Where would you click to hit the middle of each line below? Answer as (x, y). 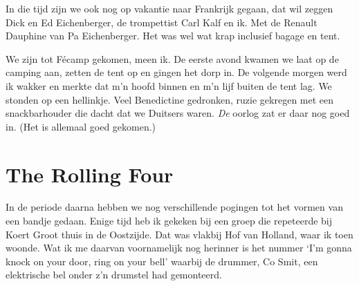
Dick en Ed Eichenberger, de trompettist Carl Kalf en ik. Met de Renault (162, 22)
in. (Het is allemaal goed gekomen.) (81, 126)
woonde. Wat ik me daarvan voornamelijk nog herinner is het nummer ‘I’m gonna (179, 248)
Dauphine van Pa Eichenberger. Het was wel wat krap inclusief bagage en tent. (173, 36)
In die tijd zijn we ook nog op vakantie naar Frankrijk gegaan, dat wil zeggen (169, 8)
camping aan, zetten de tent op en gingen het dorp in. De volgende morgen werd (176, 72)
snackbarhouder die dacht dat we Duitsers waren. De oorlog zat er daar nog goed (178, 113)
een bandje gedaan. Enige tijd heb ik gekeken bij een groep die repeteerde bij (169, 221)
